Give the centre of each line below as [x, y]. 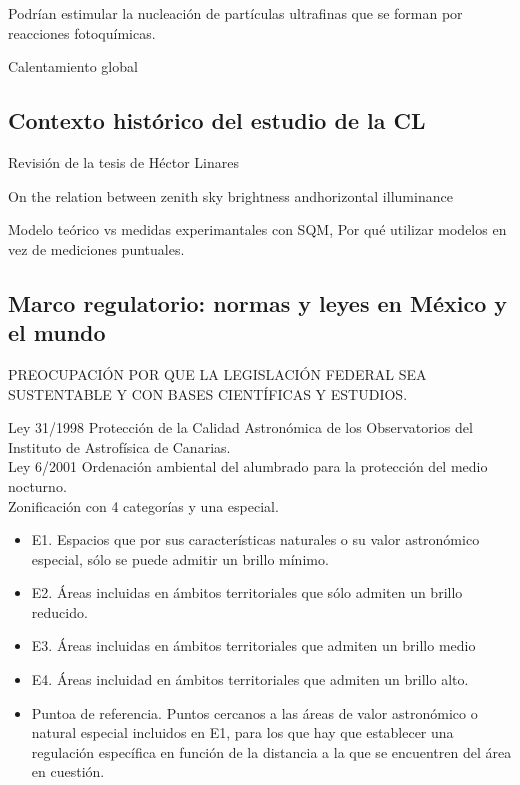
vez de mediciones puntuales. [96, 248]
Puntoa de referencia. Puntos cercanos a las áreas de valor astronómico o [254, 712]
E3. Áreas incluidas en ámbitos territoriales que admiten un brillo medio [253, 645]
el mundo [57, 332]
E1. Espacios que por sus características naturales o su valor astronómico [255, 539]
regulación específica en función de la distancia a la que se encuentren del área [271, 751]
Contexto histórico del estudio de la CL [217, 120]
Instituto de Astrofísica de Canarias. [119, 446]
